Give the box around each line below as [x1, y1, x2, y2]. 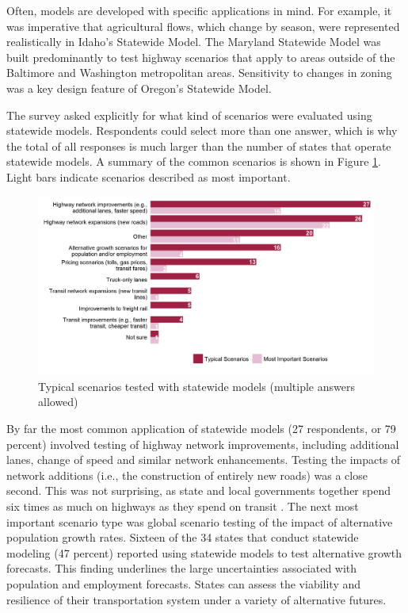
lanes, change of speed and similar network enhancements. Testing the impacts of [6, 451, 401, 468]
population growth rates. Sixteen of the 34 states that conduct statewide [6, 529, 359, 546]
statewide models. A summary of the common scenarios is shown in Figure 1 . [6, 153, 381, 170]
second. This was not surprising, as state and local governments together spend [6, 482, 391, 499]
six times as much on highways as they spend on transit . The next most [6, 497, 359, 514]
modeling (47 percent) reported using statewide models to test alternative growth [6, 544, 402, 561]
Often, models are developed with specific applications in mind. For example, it [6, 2, 392, 18]
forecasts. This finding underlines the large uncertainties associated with [6, 560, 357, 577]
